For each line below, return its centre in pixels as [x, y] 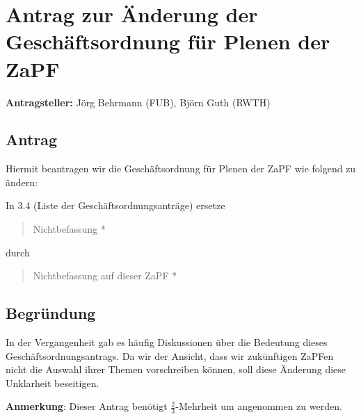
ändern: [22, 182]
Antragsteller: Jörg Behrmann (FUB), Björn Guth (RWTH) [138, 102]
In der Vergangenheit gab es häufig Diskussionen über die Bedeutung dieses [167, 342]
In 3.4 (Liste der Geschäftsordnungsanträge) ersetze [115, 205]
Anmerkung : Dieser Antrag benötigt [87, 406]
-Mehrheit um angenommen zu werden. [259, 406]
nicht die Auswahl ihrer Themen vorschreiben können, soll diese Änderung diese [176, 369]
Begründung [51, 313]
